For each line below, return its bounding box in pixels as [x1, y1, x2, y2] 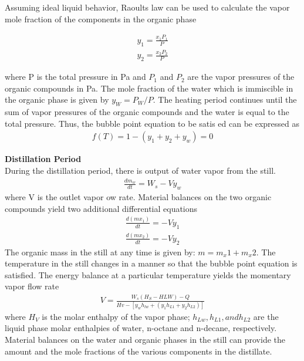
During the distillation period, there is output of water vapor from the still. [5, 164, 276, 177]
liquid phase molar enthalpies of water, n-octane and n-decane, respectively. [5, 322, 277, 334]
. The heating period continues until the [153, 93, 297, 106]
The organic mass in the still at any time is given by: [5, 245, 195, 258]
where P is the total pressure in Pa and [5, 70, 146, 83]
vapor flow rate [5, 280, 59, 292]
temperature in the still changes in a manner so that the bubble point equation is [5, 257, 298, 269]
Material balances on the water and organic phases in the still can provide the [5, 333, 286, 345]
